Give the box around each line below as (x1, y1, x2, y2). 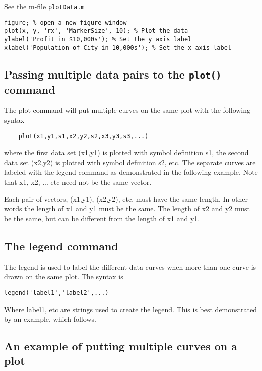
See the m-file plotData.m (4, 1, 85, 11)
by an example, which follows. (4, 314, 96, 324)
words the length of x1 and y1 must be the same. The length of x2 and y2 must (4, 203, 250, 214)
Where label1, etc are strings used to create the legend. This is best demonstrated (4, 304, 257, 314)
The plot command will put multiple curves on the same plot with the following (4, 105, 251, 115)
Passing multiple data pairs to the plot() (4, 66, 222, 82)
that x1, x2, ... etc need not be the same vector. (4, 177, 152, 187)
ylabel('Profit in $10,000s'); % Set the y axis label (4, 35, 192, 43)
